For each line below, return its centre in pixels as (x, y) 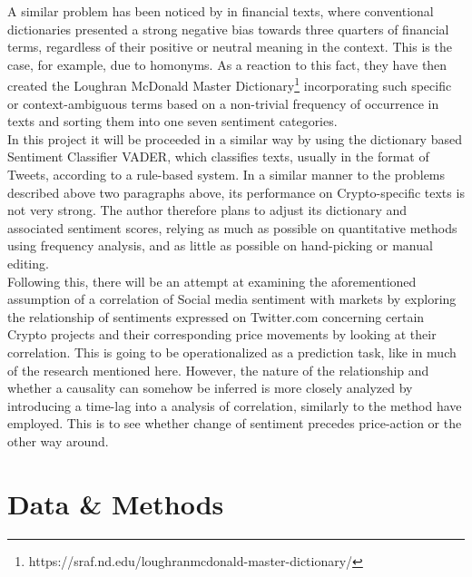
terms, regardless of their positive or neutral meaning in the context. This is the (230, 47)
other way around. (58, 440)
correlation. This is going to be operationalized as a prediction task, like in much (232, 352)
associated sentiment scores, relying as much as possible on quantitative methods (232, 227)
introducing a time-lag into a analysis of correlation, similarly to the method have (235, 405)
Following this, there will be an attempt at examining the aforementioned (212, 281)
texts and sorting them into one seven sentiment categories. (172, 121)
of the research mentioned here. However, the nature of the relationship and (218, 370)
